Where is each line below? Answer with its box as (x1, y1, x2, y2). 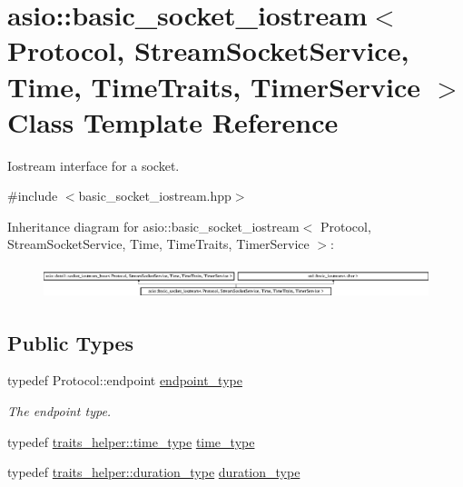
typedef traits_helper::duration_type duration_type (7, 462, 300, 482)
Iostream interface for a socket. (7, 155, 180, 174)
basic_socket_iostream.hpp (78, 186, 231, 205)
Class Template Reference (7, 103, 339, 140)
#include (7, 186, 58, 205)
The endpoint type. (7, 402, 112, 421)
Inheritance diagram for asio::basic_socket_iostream (7, 216, 300, 235)
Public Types (7, 328, 134, 356)
